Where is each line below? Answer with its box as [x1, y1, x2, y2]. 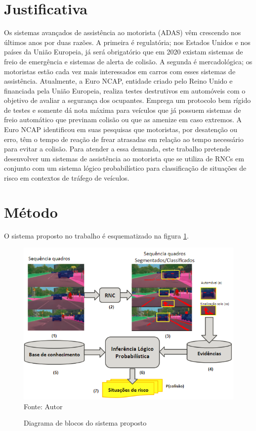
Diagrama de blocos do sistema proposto [24, 418, 147, 428]
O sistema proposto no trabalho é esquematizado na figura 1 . [4, 230, 189, 240]
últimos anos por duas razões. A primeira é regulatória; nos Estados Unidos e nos [4, 37, 251, 47]
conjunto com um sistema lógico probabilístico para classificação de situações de [4, 163, 247, 173]
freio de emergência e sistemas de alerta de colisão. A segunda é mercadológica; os [4, 56, 253, 66]
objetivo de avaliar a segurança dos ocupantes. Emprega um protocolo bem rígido [4, 95, 251, 105]
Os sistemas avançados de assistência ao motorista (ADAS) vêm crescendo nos [4, 27, 241, 38]
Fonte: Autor [24, 401, 63, 411]
